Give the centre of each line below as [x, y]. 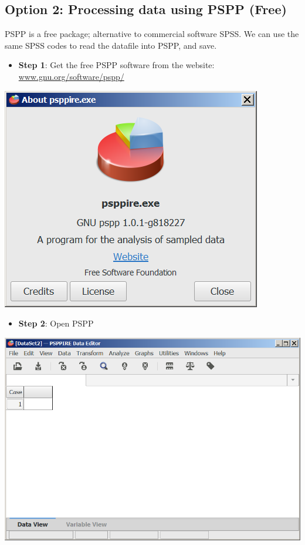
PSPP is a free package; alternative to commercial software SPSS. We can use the [152, 34]
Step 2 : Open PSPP [56, 323]
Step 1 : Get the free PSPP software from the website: [116, 65]
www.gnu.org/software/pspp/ [71, 76]
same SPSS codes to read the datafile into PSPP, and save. [111, 45]
